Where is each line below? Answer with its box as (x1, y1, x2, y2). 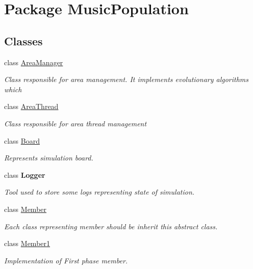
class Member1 (4, 238, 50, 249)
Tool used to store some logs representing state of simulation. (4, 186, 195, 197)
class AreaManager (4, 57, 63, 67)
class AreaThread (4, 101, 59, 112)
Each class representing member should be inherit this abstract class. (4, 221, 218, 231)
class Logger (4, 169, 45, 180)
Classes (4, 33, 43, 48)
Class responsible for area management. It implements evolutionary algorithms (4, 74, 249, 85)
